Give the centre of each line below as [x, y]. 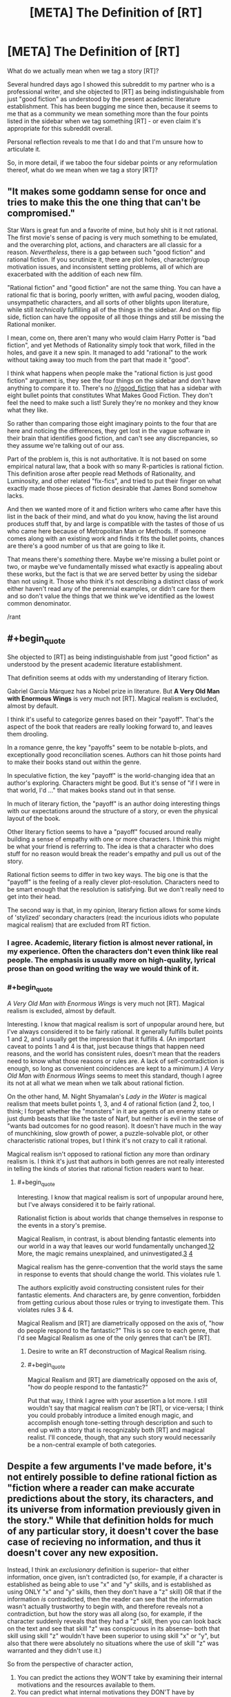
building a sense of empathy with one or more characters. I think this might [114, 839]
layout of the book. [34, 818]
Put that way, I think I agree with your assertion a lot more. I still [117, 1400]
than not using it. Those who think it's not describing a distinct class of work [115, 581]
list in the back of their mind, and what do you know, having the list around [113, 516]
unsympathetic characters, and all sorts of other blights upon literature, [108, 302]
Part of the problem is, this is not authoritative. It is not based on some [107, 459]
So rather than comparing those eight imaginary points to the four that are [112, 423]
